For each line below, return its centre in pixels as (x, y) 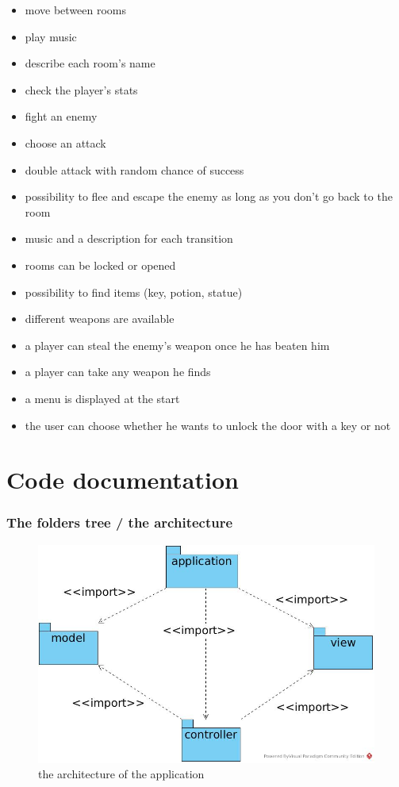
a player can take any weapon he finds (118, 372)
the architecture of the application (121, 774)
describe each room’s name (90, 63)
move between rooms (76, 10)
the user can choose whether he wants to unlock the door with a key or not (208, 425)
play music (51, 36)
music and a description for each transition (129, 238)
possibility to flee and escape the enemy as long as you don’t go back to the (209, 196)
